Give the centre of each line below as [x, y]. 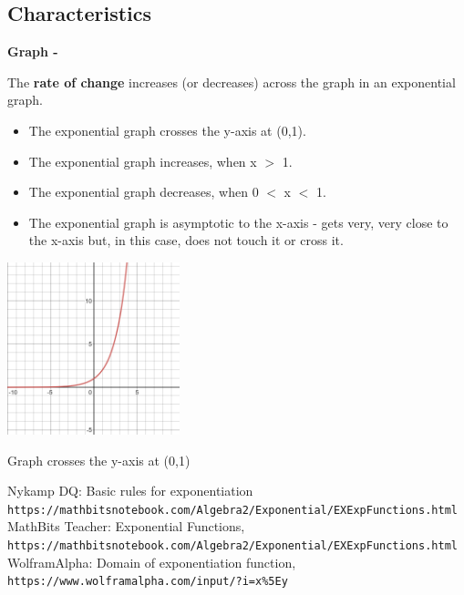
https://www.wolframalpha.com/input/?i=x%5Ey [148, 582]
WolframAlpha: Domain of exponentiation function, [152, 562]
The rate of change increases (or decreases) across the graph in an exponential [232, 82]
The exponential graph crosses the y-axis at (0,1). [167, 130]
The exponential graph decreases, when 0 [144, 192]
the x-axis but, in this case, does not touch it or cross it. [186, 240]
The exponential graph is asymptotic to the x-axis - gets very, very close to [238, 222]
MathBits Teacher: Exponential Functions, [126, 526]
